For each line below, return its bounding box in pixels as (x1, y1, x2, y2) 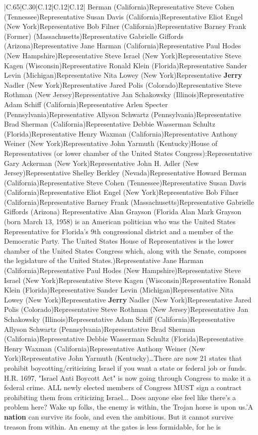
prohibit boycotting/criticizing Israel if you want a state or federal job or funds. (4, 362, 247, 373)
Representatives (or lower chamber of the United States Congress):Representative (4, 147, 252, 158)
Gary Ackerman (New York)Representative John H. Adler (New (4, 157, 199, 168)
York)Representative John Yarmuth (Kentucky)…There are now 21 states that (4, 353, 242, 363)
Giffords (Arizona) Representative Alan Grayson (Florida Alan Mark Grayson (4, 206, 242, 217)
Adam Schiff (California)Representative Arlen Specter (4, 99, 168, 109)
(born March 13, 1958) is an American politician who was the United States (4, 216, 236, 227)
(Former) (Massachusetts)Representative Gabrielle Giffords (4, 30, 183, 41)
